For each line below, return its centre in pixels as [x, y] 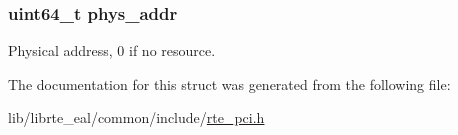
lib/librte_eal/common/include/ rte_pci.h [136, 117]
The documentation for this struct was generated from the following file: [229, 83]
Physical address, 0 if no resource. [112, 50]
